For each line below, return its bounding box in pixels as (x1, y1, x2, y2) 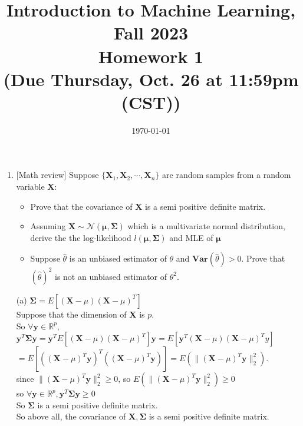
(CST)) (121, 90, 181, 114)
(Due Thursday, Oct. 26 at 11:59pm (3, 67, 299, 91)
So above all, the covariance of (16, 410, 126, 422)
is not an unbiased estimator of (54, 270, 167, 282)
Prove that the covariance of (30, 200, 133, 212)
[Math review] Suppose (16, 169, 99, 181)
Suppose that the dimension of (16, 308, 127, 320)
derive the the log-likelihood (30, 231, 131, 243)
